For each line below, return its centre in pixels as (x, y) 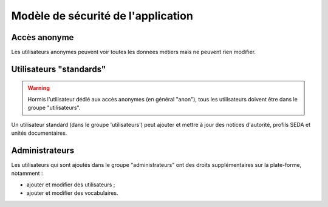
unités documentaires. (39, 133)
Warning (39, 88)
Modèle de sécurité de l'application (102, 16)
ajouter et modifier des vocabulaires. (72, 193)
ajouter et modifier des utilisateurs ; (71, 185)
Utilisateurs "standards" (59, 69)
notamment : (27, 174)
